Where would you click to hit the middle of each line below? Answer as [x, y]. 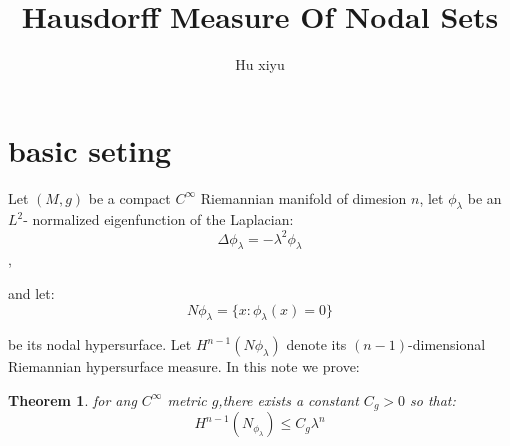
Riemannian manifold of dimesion [303, 197]
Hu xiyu [260, 64]
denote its [316, 344]
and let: [31, 292]
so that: [433, 399]
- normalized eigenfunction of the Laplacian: [158, 219]
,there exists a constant [288, 399]
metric [187, 399]
